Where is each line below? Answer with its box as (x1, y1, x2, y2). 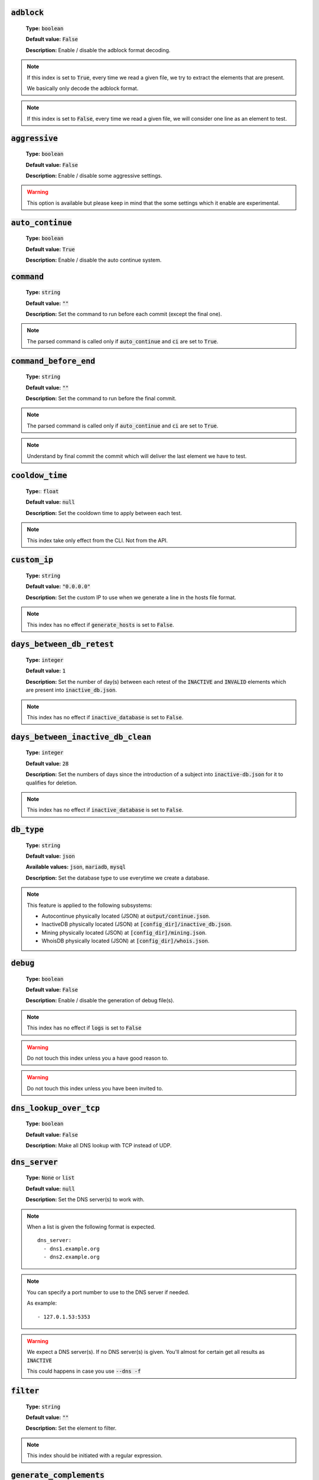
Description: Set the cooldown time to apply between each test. (25, 509, 183, 516)
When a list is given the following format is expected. (27, 1223, 156, 1230)
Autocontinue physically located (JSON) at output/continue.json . (41, 912, 211, 920)
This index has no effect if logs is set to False (27, 1024, 142, 1031)
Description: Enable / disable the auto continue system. (25, 256, 162, 263)
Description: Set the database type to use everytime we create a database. (25, 874, 210, 881)
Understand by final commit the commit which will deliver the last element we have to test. (27, 452, 247, 459)
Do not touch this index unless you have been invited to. (27, 1085, 164, 1092)
